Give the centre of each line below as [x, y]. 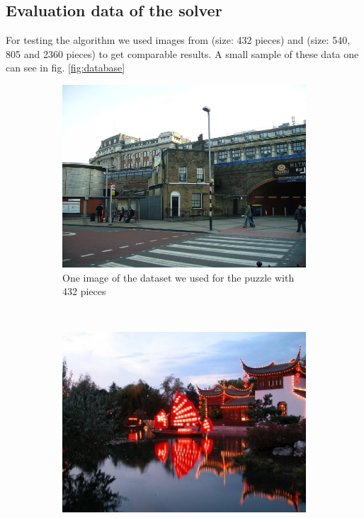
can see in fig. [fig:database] [66, 68]
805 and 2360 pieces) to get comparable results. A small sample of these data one [182, 53]
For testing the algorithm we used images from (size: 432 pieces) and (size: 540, [178, 40]
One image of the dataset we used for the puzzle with [178, 277]
